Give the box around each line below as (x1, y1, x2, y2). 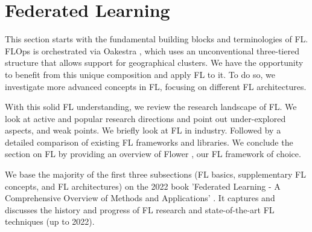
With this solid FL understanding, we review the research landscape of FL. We (5, 100, 297, 113)
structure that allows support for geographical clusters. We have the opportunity (5, 56, 304, 69)
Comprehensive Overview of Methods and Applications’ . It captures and (5, 192, 275, 204)
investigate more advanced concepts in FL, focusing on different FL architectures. (5, 80, 307, 92)
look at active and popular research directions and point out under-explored (5, 112, 286, 124)
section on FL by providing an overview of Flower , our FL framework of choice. (5, 147, 301, 160)
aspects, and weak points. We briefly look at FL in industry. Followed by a (5, 124, 281, 137)
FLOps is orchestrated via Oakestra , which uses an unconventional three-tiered (5, 44, 299, 57)
